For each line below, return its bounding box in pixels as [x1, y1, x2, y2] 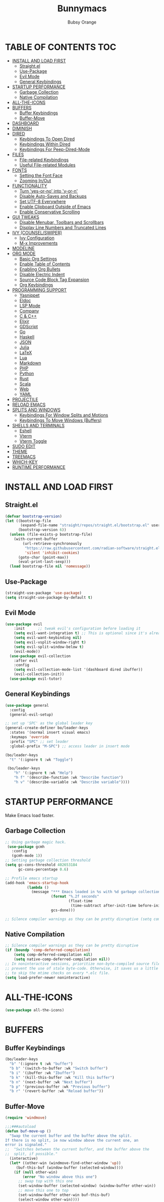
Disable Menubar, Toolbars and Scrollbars [19, 219, 104, 225]
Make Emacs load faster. [5, 812, 55, 818]
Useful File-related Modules [19, 162, 76, 168]
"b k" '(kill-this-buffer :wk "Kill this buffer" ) [9, 1075, 115, 1080]
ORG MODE [12, 251, 36, 256]
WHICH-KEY [12, 459, 38, 465]
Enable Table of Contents [19, 261, 71, 267]
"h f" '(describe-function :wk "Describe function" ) [14, 775, 123, 780]
